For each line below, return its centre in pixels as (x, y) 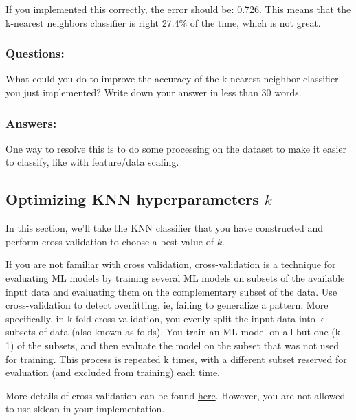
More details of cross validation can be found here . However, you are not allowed (176, 395)
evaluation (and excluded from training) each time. (113, 372)
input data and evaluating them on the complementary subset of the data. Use (171, 291)
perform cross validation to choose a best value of (110, 241)
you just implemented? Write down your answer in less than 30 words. (154, 92)
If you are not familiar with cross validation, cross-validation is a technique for (171, 264)
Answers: (31, 123)
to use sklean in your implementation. (85, 409)
